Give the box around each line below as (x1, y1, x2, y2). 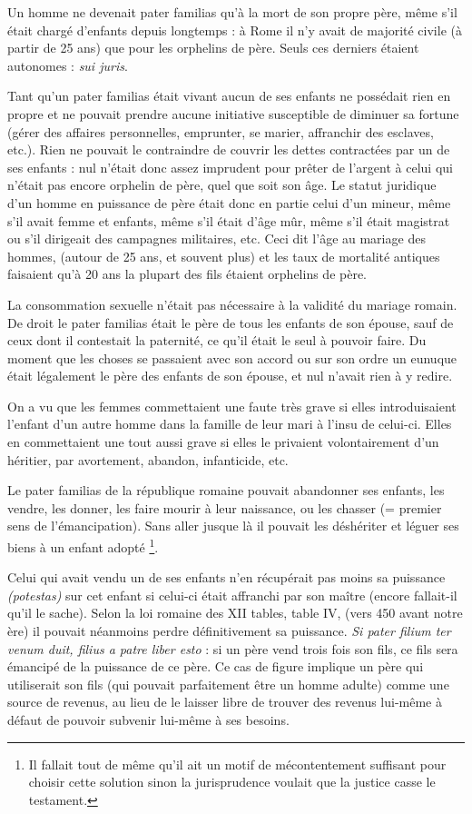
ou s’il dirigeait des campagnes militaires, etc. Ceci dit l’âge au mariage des (7, 229, 426, 248)
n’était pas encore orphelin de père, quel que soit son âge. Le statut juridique (7, 175, 437, 194)
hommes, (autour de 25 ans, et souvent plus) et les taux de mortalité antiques (7, 246, 440, 265)
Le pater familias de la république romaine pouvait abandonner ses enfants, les (7, 481, 445, 500)
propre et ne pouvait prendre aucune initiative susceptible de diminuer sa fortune (7, 104, 459, 123)
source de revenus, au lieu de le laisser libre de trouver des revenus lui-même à (7, 692, 442, 711)
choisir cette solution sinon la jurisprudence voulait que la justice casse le (28, 772, 436, 791)
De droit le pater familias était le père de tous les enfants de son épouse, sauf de (7, 313, 454, 332)
